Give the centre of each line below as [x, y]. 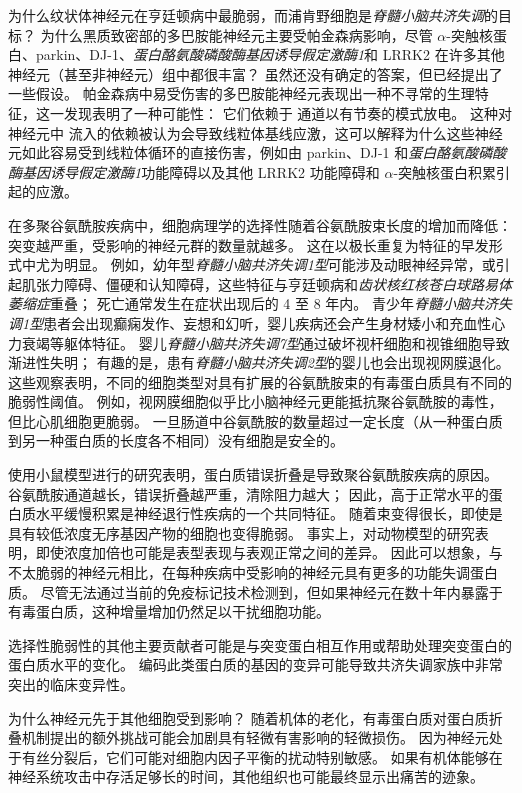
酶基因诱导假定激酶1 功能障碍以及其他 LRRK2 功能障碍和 [194, 171]
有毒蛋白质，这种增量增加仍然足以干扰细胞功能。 [169, 611]
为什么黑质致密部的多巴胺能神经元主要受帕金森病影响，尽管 [236, 34]
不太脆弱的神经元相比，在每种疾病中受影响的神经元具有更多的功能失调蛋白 [253, 572]
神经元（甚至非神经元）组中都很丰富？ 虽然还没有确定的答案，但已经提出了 [255, 73]
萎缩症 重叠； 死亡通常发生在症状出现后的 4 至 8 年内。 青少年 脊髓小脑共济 [253, 303]
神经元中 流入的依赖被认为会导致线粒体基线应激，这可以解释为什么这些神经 [255, 132]
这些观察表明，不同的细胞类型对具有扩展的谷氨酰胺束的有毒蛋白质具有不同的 [260, 381]
